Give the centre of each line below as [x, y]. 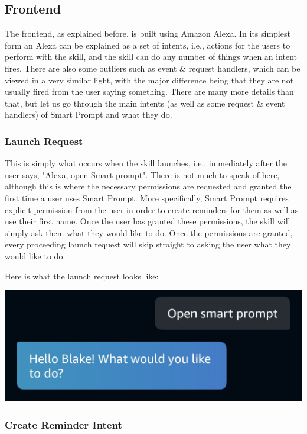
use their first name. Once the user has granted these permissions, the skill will [148, 221]
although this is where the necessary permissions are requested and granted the [148, 186]
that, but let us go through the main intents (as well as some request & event [145, 103]
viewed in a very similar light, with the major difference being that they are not [149, 80]
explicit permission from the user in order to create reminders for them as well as [152, 209]
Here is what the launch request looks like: [82, 276]
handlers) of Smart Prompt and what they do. [89, 115]
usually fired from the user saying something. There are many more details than [149, 91]
